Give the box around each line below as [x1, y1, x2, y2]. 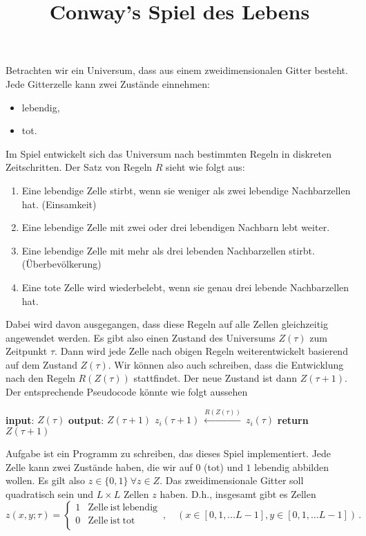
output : [68, 412, 104, 427]
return [277, 412, 309, 427]
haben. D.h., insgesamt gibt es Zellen [160, 486, 316, 501]
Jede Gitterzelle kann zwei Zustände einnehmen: [6, 76, 210, 91]
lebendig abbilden [254, 459, 329, 474]
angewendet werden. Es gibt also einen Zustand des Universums [6, 330, 276, 344]
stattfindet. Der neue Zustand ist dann [133, 371, 298, 385]
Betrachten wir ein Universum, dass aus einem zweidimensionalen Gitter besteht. [6, 63, 348, 77]
